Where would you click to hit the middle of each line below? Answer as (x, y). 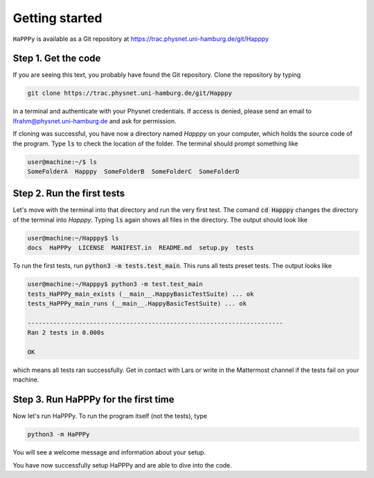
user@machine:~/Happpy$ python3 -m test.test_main (115, 284)
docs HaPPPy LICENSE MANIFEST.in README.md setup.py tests (141, 248)
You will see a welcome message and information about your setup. (109, 452)
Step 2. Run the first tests (69, 194)
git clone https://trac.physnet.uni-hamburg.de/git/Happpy (130, 93)
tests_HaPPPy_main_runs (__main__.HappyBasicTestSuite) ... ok (137, 303)
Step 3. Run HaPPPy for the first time (93, 399)
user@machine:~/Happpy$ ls (73, 238)
